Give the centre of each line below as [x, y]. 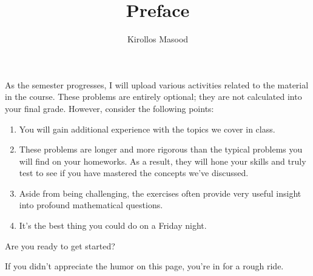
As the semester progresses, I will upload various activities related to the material [157, 84]
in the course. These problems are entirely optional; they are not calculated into [153, 97]
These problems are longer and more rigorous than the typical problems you [161, 149]
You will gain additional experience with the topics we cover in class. [147, 129]
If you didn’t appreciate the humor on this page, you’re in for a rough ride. [144, 266]
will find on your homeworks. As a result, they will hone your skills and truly [163, 161]
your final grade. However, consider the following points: [109, 108]
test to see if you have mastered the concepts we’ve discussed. [134, 173]
